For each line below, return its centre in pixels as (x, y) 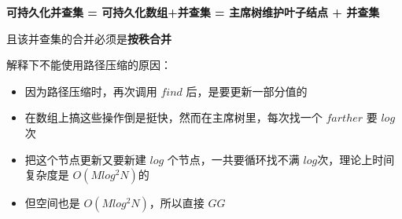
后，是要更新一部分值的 (247, 91)
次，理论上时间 (356, 159)
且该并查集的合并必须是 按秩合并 (89, 38)
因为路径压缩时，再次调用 (91, 91)
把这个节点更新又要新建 (85, 159)
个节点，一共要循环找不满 (233, 159)
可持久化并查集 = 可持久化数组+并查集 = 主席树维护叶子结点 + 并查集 (193, 12)
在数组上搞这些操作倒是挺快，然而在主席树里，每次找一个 (173, 117)
